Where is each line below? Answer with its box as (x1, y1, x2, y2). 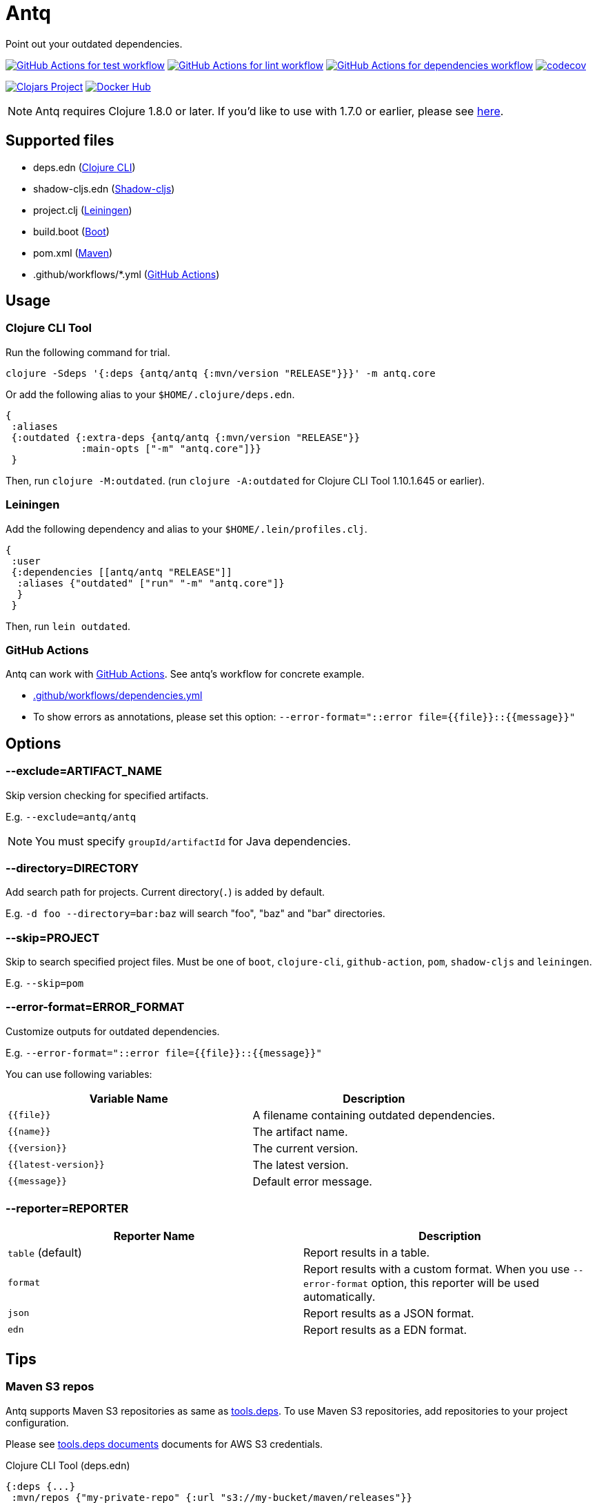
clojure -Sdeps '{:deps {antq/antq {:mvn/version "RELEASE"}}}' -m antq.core (6, 367, 436, 379)
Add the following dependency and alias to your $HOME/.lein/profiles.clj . (6, 522, 367, 535)
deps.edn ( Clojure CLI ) (33, 161, 136, 173)
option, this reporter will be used (371, 1275, 540, 1290)
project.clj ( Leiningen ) (33, 204, 132, 216)
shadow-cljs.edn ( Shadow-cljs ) (33, 182, 175, 195)
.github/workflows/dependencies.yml (33, 689, 203, 702)
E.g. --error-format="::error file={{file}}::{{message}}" (6, 1046, 322, 1059)
